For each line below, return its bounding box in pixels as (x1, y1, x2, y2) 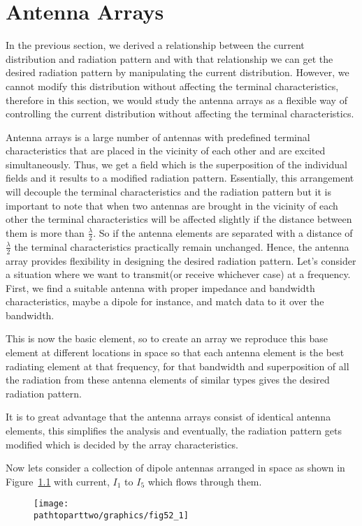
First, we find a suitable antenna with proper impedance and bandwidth (6, 280, 315, 295)
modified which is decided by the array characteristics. (6, 437, 238, 451)
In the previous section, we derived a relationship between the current (6, 38, 305, 52)
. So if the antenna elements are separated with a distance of (93, 225, 353, 240)
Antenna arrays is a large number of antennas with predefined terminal (6, 129, 310, 144)
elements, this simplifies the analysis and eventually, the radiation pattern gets (6, 423, 342, 438)
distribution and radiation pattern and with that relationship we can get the (6, 51, 333, 66)
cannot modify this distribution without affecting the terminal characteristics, (6, 78, 339, 93)
